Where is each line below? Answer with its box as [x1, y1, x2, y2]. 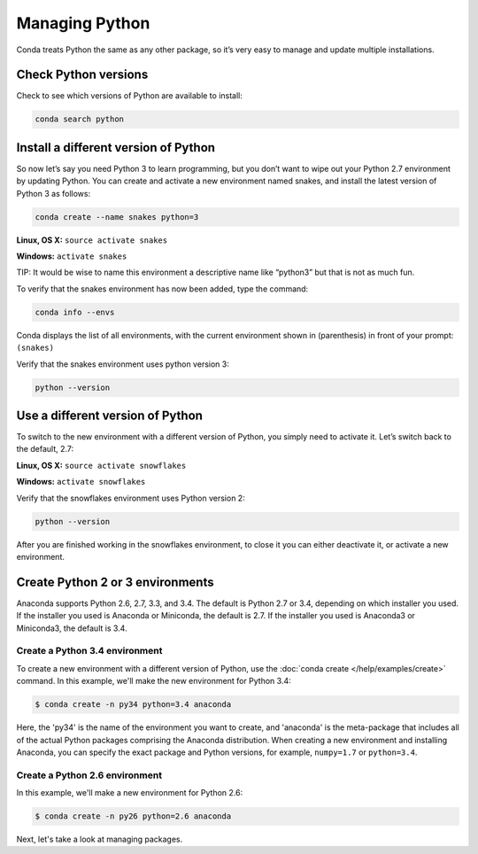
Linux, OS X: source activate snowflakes [16, 460, 187, 470]
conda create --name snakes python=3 [35, 212, 199, 221]
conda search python [35, 114, 124, 124]
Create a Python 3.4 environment [16, 645, 163, 657]
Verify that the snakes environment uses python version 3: [16, 359, 229, 369]
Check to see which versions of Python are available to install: [16, 90, 243, 101]
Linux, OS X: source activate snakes [16, 235, 168, 245]
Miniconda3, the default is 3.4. [16, 623, 127, 633]
